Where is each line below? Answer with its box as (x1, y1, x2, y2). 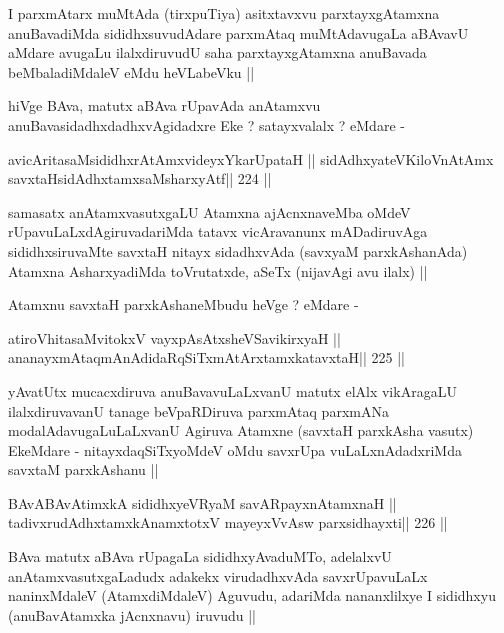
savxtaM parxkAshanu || (8, 459, 159, 480)
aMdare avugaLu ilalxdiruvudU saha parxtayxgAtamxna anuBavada (8, 42, 427, 63)
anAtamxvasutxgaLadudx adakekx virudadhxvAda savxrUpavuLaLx (8, 565, 428, 586)
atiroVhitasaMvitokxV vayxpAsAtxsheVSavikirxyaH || (8, 327, 341, 348)
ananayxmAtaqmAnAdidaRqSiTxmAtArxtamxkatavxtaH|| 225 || (8, 347, 405, 368)
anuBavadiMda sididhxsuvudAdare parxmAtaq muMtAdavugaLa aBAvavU (8, 22, 469, 43)
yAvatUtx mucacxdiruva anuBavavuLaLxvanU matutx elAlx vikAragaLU (8, 380, 457, 401)
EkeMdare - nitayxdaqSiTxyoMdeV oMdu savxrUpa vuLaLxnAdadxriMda (8, 439, 462, 460)
